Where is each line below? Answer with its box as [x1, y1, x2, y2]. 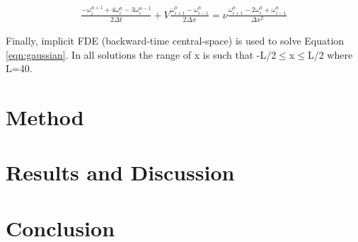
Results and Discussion [6, 158, 235, 187]
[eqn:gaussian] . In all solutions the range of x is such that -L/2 [6, 47, 277, 62]
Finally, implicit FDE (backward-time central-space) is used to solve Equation [6, 33, 345, 48]
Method [6, 103, 84, 132]
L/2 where [307, 47, 353, 62]
